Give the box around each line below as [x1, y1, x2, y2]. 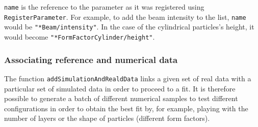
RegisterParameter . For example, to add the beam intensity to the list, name [4, 11, 246, 22]
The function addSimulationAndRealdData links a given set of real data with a [4, 73, 251, 83]
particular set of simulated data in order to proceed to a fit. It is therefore [4, 83, 236, 93]
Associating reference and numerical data [4, 53, 178, 66]
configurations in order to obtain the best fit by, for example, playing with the [4, 103, 248, 113]
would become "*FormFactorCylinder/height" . [4, 31, 155, 42]
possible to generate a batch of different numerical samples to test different [4, 93, 238, 104]
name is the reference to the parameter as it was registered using [4, 2, 204, 12]
